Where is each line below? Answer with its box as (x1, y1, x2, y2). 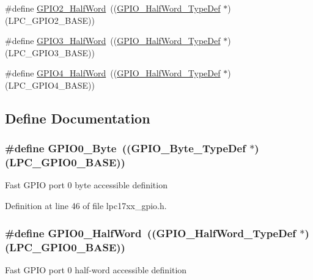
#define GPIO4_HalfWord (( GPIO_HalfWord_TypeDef (5, 67, 221, 79)
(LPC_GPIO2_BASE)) (5, 13, 95, 26)
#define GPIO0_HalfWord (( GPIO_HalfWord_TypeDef (5, 225, 296, 240)
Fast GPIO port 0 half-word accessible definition (5, 263, 187, 276)
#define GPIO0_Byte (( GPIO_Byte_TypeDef (5, 141, 246, 156)
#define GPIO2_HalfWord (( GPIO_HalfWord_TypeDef (5, 2, 221, 14)
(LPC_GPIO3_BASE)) (5, 46, 95, 59)
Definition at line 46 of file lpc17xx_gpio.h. (5, 199, 167, 212)
